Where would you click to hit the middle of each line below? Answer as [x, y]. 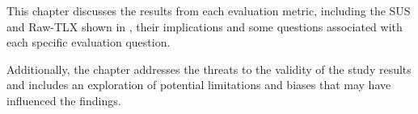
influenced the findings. [64, 100]
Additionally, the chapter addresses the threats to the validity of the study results [209, 69]
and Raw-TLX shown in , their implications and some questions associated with [205, 26]
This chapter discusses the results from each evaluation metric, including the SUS [209, 10]
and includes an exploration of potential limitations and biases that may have [199, 85]
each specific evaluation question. [89, 42]
